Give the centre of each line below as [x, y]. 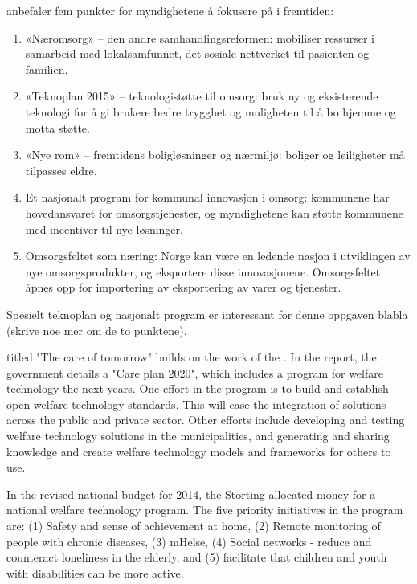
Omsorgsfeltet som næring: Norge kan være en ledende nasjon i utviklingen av [218, 256]
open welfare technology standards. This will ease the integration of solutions [196, 404]
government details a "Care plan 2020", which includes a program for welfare [195, 372]
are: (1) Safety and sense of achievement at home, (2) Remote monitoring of [194, 526]
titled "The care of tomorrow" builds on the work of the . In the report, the [192, 357]
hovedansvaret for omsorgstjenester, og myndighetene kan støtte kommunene [215, 212]
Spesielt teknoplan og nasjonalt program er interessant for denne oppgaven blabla [207, 314]
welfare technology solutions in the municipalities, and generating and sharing [198, 436]
